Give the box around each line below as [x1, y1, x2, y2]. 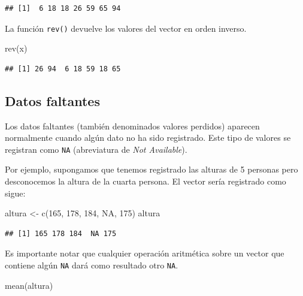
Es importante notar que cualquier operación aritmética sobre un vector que [5, 247, 284, 259]
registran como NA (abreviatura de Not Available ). [5, 143, 187, 155]
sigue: [5, 186, 26, 199]
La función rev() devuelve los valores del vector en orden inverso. [5, 22, 247, 34]
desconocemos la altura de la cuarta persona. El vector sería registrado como [5, 175, 286, 188]
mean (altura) [5, 279, 53, 291]
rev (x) [5, 42, 28, 55]
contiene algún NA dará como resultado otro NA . [5, 259, 178, 271]
